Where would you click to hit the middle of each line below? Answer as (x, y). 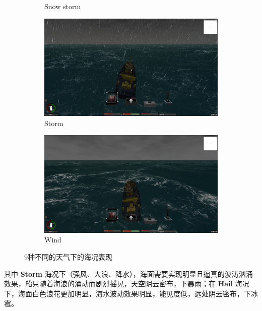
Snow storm (63, 6)
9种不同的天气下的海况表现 (68, 256)
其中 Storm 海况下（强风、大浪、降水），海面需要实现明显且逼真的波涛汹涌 (128, 273)
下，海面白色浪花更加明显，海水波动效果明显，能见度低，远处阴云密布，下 (127, 293)
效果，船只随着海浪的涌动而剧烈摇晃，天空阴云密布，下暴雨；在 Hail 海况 (127, 284)
